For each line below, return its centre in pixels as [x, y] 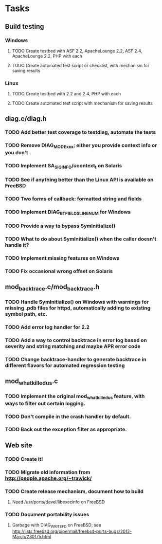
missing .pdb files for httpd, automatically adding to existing [78, 308]
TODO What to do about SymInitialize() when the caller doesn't [81, 239]
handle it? [17, 245]
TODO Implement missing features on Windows [63, 258]
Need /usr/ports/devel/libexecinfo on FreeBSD [58, 502]
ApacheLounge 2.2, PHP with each [47, 56]
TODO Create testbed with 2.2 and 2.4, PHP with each [66, 94]
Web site [19, 445]
